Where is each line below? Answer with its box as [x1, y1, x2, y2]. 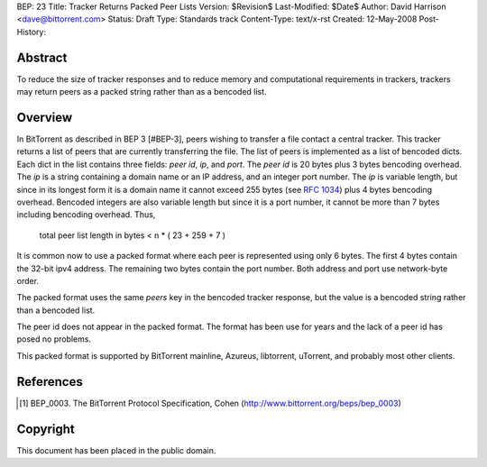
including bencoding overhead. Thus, [16, 209, 156, 220]
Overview [16, 109, 73, 125]
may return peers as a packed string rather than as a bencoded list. [16, 87, 267, 97]
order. [16, 275, 40, 286]
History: [16, 26, 47, 37]
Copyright [16, 421, 76, 436]
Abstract [16, 50, 68, 65]
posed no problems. [16, 334, 92, 344]
